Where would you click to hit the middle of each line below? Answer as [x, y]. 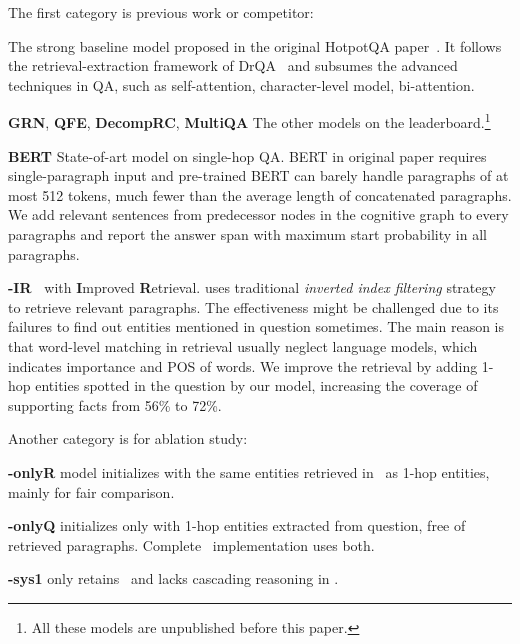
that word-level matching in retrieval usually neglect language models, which [243, 345]
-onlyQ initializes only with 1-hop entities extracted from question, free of [237, 525]
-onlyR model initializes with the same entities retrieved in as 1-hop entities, [249, 471]
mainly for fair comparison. [91, 491]
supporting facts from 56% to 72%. [115, 404]
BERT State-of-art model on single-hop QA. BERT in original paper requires [247, 155]
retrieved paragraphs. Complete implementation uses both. [191, 544]
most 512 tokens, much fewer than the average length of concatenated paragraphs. [260, 194]
